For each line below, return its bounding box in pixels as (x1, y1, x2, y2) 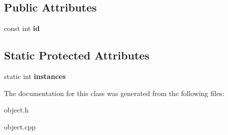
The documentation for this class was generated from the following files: (4, 87, 224, 98)
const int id (4, 23, 40, 33)
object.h (4, 104, 29, 115)
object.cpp (4, 121, 36, 131)
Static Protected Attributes (4, 47, 149, 63)
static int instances (4, 71, 66, 81)
